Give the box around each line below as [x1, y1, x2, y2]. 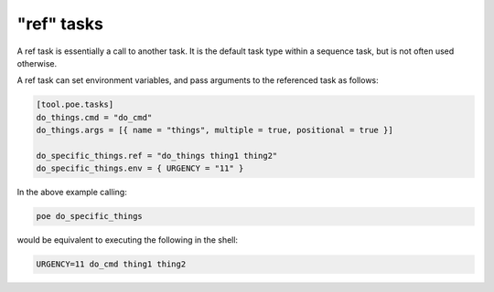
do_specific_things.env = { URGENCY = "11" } [36, 163, 244, 173]
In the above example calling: [16, 187, 127, 198]
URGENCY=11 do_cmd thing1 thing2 [36, 259, 187, 269]
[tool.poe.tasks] [36, 99, 114, 109]
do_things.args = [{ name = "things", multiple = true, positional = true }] [36, 125, 393, 136]
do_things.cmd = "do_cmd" [36, 112, 153, 122]
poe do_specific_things [36, 211, 144, 222]
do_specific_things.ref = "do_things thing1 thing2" [36, 151, 278, 161]
